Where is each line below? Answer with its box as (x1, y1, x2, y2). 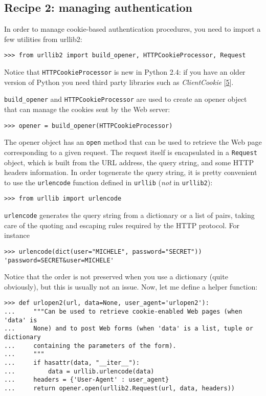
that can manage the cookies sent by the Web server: (4, 103, 170, 114)
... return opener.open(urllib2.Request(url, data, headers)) (4, 384, 235, 392)
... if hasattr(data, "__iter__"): (4, 359, 140, 366)
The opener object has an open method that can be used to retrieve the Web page (4, 137, 262, 147)
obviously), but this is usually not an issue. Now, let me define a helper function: (4, 281, 258, 292)
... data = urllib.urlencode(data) (4, 367, 154, 375)
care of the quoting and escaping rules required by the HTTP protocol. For (4, 219, 240, 230)
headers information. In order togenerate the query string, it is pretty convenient (4, 167, 257, 178)
